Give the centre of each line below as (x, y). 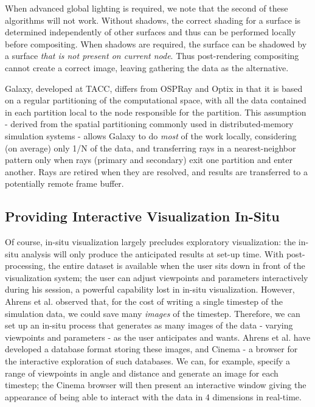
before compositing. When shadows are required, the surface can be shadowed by (156, 43)
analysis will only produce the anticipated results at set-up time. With (153, 253)
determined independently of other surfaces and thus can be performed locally (151, 32)
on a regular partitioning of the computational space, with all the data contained (156, 100)
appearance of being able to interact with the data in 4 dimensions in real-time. (153, 396)
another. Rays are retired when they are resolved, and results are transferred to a (156, 171)
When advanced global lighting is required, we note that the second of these (147, 8)
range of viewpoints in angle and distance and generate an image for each (142, 373)
